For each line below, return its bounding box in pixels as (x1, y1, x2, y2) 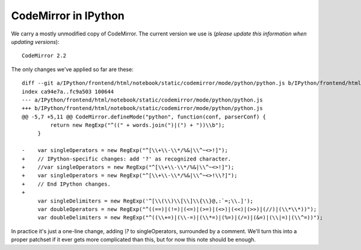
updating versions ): (11, 38, 60, 45)
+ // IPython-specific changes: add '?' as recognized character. (22, 155, 232, 162)
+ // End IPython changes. (22, 180, 111, 187)
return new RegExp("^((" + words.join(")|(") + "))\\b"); (50, 122, 225, 129)
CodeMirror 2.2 (22, 52, 67, 59)
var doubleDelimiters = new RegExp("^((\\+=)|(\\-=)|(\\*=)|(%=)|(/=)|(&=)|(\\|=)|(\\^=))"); (37, 214, 323, 221)
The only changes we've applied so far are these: (11, 66, 134, 73)
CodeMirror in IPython (11, 9, 125, 22)
